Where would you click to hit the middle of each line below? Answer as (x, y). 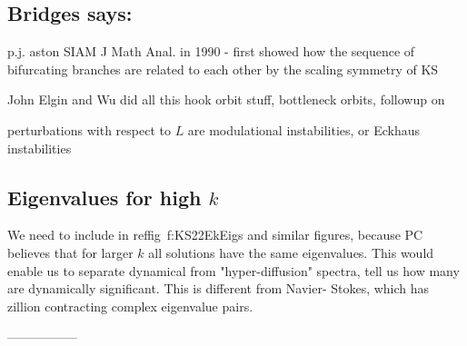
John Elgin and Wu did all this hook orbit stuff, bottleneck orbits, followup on (226, 99)
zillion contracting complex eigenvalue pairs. (130, 306)
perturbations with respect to (89, 129)
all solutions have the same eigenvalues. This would (291, 252)
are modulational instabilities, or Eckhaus (304, 129)
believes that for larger (70, 252)
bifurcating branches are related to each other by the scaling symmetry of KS (223, 69)
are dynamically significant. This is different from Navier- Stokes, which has (219, 288)
